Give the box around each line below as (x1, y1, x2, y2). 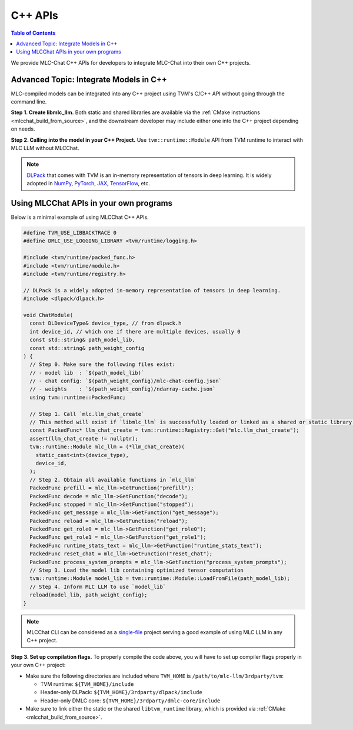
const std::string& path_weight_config (29, 345, 145, 351)
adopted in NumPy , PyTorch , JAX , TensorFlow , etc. (26, 180, 150, 187)
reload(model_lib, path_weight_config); (29, 592, 148, 598)
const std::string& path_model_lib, (29, 336, 135, 344)
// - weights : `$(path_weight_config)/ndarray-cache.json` (29, 386, 216, 392)
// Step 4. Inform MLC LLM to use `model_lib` (29, 583, 166, 590)
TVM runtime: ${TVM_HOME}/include (40, 680, 134, 688)
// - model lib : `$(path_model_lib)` (29, 369, 145, 376)
